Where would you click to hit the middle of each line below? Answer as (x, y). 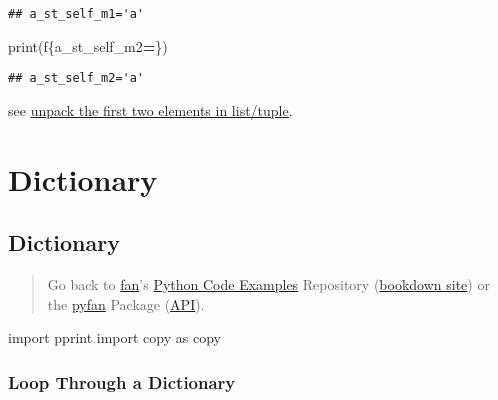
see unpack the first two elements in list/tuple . (150, 109)
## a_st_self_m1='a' (76, 14)
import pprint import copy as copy (114, 337)
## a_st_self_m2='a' (76, 78)
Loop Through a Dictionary (122, 381)
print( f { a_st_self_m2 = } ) (88, 45)
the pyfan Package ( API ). (126, 303)
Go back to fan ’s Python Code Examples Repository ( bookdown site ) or (268, 284)
